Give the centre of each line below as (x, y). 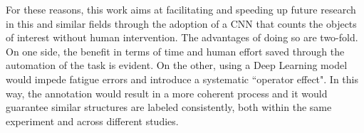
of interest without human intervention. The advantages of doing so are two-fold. (182, 37)
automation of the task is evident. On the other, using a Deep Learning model (177, 65)
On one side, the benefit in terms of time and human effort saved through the (175, 51)
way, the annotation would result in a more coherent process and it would (167, 93)
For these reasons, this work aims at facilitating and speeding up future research (181, 9)
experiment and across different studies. (92, 121)
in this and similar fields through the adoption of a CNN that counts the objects (181, 23)
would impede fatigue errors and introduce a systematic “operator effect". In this (182, 79)
